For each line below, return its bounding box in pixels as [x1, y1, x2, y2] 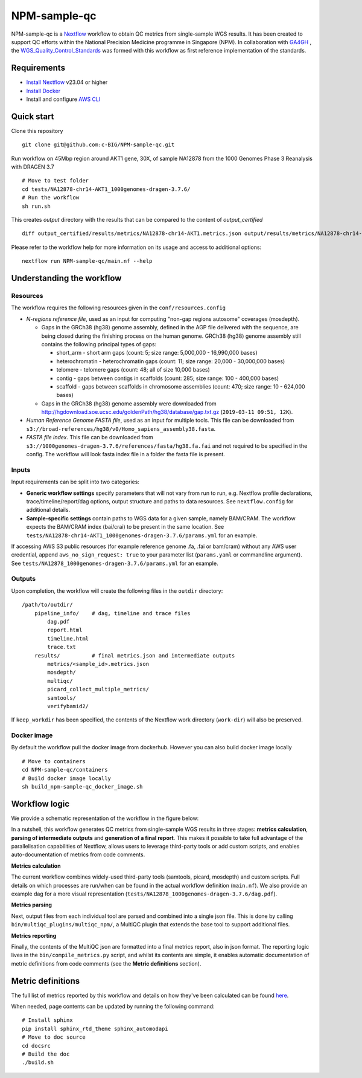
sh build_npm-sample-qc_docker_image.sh [22, 783, 143, 790]
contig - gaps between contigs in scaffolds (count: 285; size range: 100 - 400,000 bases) [56, 375, 279, 382]
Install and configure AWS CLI [26, 95, 101, 103]
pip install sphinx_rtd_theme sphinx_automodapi [22, 1025, 168, 1032]
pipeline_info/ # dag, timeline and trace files [34, 610, 191, 616]
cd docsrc [22, 1042, 51, 1049]
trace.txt [47, 644, 77, 651]
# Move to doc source [22, 1034, 86, 1041]
